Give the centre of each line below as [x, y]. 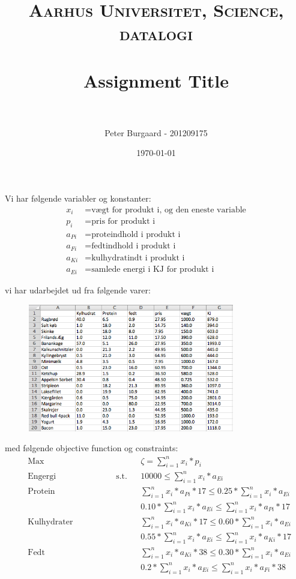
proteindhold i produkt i [136, 234]
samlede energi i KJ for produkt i [153, 270]
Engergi [42, 476]
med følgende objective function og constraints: [92, 448]
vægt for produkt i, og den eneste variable [169, 210]
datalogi [156, 33]
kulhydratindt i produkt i [138, 258]
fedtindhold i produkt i [134, 246]
